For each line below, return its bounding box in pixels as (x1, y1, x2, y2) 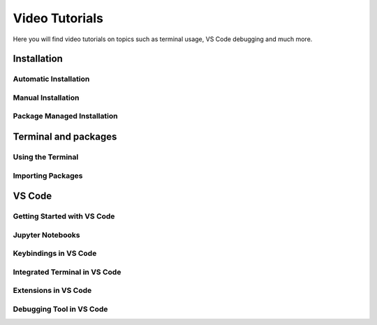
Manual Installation (13, 93, 80, 103)
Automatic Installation (13, 74, 90, 84)
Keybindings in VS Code (13, 248, 97, 258)
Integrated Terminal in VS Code (13, 267, 121, 277)
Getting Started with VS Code (13, 211, 115, 221)
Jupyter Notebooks (13, 230, 80, 240)
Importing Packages (13, 171, 83, 181)
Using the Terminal (13, 152, 79, 162)
